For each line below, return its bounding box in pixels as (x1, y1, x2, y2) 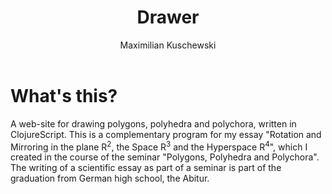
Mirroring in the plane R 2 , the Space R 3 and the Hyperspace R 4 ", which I (10, 139, 308, 153)
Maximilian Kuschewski (119, 39, 217, 51)
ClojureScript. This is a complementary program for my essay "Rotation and (10, 128, 322, 140)
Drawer (136, 6, 200, 29)
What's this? (10, 84, 118, 107)
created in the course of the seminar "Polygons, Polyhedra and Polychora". (10, 151, 320, 163)
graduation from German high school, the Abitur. (10, 172, 210, 185)
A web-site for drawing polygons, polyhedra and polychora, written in (10, 117, 297, 130)
